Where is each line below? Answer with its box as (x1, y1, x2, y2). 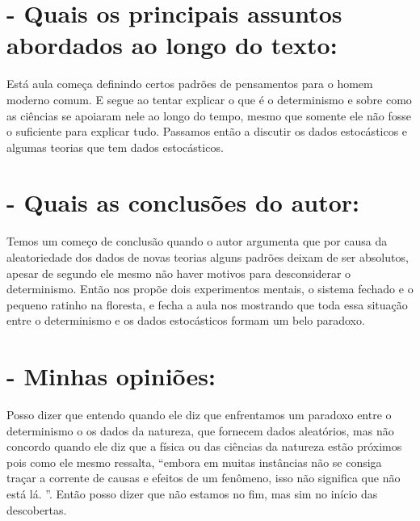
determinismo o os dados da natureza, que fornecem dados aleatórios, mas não (6, 422, 394, 439)
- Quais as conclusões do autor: (6, 186, 360, 219)
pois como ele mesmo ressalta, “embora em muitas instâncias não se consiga (6, 453, 382, 470)
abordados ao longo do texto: (6, 28, 338, 61)
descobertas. (6, 501, 67, 518)
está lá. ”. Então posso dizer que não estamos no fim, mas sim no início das (6, 485, 378, 502)
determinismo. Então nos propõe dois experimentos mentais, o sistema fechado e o (6, 280, 414, 297)
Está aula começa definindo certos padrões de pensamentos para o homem (6, 75, 373, 92)
